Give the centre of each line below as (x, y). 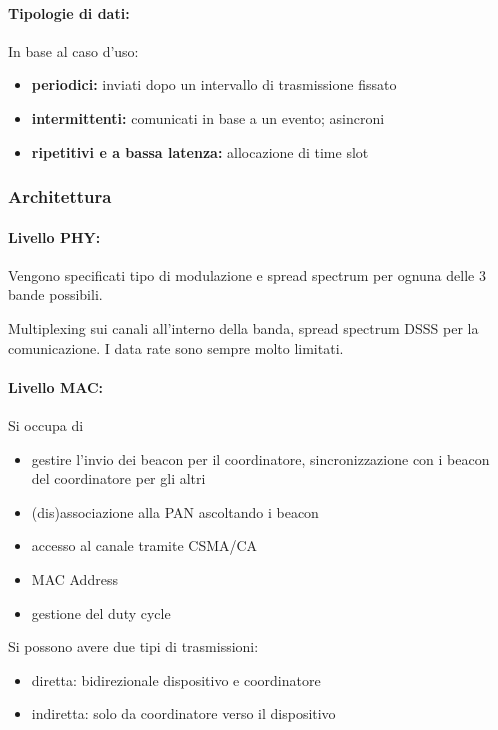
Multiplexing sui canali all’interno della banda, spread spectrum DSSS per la (243, 328)
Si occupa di (46, 424)
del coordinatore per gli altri (118, 478)
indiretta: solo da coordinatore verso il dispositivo (183, 713)
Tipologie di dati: (69, 12)
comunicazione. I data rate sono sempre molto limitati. (176, 347)
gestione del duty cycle (101, 612)
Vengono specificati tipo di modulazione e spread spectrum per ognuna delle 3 (247, 274)
